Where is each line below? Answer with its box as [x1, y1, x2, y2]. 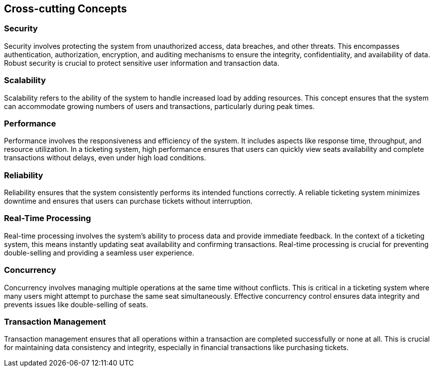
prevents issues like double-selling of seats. [4, 300, 148, 309]
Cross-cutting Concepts [4, 2, 127, 15]
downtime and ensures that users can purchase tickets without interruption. [4, 197, 253, 206]
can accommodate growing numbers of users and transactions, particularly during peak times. [4, 102, 315, 111]
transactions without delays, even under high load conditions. [4, 153, 206, 162]
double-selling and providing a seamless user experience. [4, 248, 195, 257]
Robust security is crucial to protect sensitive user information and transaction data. [4, 58, 279, 67]
